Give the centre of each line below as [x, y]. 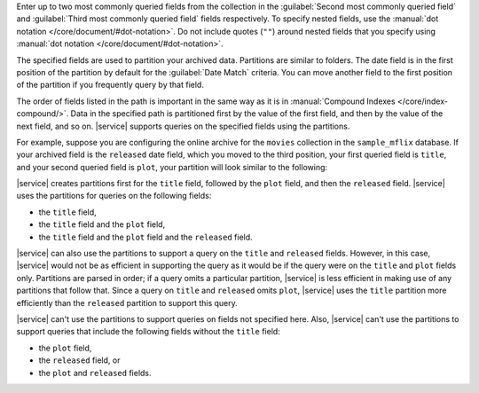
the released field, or [79, 360]
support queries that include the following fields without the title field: [149, 332]
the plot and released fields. [95, 373]
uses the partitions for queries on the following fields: [114, 196]
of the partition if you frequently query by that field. [110, 85]
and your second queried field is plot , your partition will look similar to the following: [172, 167]
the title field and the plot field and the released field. [145, 237]
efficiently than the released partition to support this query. [127, 303]
